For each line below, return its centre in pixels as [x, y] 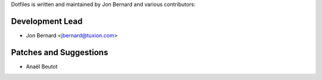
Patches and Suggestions [60, 52]
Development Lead [47, 21]
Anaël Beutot [42, 66]
